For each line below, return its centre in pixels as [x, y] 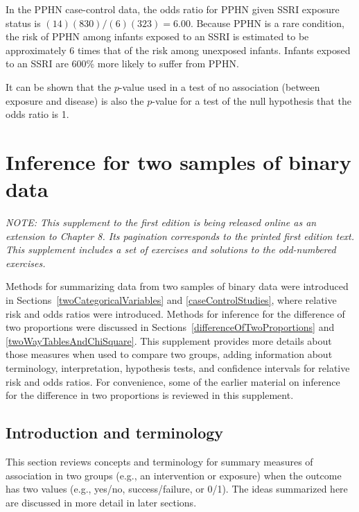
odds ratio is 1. [37, 114]
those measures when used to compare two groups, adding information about [169, 354]
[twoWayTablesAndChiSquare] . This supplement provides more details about [169, 340]
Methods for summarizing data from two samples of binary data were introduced [177, 286]
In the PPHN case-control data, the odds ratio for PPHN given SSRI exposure [173, 9]
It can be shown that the [59, 86]
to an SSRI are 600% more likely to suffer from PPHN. [122, 63]
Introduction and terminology [115, 433]
